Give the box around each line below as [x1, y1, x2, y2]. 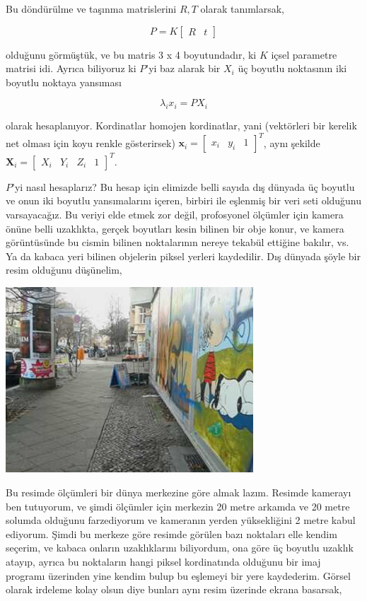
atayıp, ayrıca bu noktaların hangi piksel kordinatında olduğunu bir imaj [6, 554, 321, 568]
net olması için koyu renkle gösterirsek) [6, 135, 175, 150]
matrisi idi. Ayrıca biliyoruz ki [6, 61, 136, 76]
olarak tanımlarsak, [200, 1, 284, 16]
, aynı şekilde [263, 135, 320, 150]
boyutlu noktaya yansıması [6, 74, 122, 89]
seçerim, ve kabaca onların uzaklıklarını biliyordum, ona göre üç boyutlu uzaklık [6, 540, 354, 555]
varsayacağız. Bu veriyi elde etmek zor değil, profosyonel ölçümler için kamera [6, 206, 344, 221]
